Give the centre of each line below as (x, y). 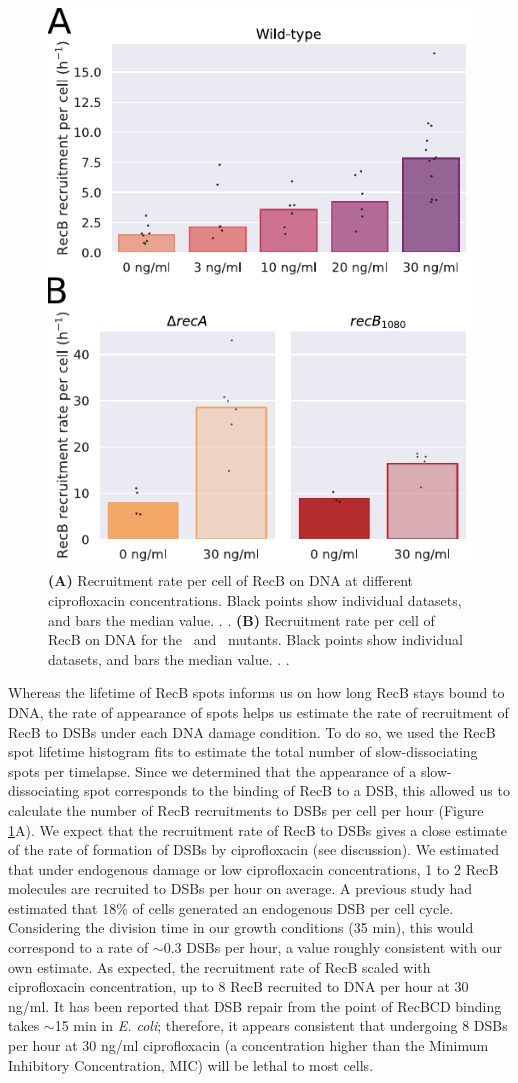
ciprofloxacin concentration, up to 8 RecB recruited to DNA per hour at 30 (238, 986)
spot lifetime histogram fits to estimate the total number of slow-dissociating (243, 751)
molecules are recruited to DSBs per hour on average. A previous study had (240, 888)
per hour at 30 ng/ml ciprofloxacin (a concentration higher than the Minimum (248, 1045)
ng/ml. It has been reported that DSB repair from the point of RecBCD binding (255, 1005)
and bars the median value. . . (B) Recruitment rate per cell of (241, 619)
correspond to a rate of (78, 947)
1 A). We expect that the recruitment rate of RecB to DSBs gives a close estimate (257, 829)
